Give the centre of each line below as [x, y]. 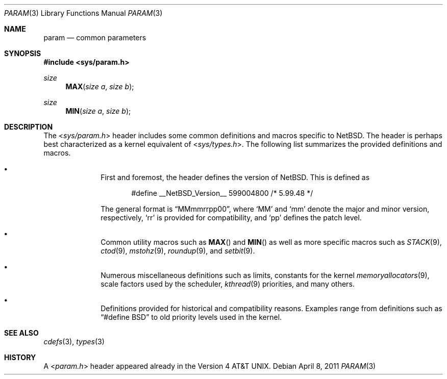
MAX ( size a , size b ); [100, 86]
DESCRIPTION [29, 127]
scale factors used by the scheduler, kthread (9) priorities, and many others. [228, 284]
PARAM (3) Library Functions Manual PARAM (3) [83, 13]
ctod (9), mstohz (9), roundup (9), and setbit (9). [178, 251]
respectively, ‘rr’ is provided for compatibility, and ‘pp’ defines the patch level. [231, 218]
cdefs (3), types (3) [74, 342]
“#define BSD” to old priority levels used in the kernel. [191, 317]
